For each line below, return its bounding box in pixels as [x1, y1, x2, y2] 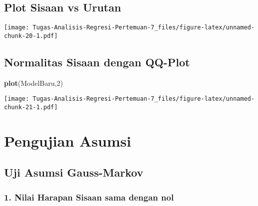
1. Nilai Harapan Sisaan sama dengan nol [4, 191, 174, 203]
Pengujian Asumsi [4, 130, 131, 151]
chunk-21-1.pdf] [4, 103, 58, 111]
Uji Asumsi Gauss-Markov [4, 165, 143, 180]
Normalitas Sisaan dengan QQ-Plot [4, 54, 190, 69]
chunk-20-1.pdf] [4, 32, 58, 39]
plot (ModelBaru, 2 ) [4, 77, 63, 88]
